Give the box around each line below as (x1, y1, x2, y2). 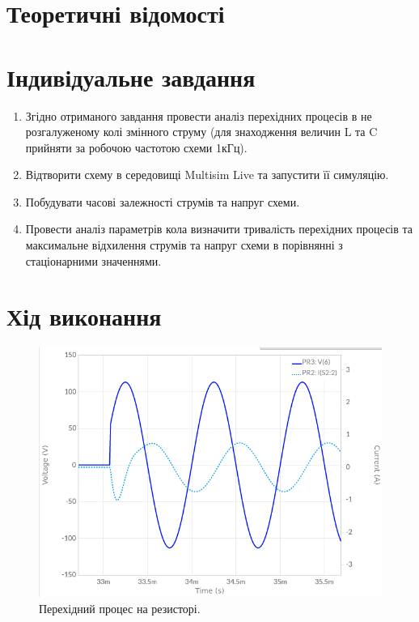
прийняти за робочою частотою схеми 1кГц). (25, 138, 248, 155)
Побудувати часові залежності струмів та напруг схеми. (25, 193, 300, 210)
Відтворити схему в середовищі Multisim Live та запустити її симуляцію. (25, 166, 389, 183)
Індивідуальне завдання (6, 60, 256, 93)
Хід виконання (6, 300, 162, 333)
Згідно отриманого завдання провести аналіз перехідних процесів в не (25, 107, 372, 124)
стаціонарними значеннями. (25, 252, 162, 269)
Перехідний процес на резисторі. (39, 599, 201, 616)
